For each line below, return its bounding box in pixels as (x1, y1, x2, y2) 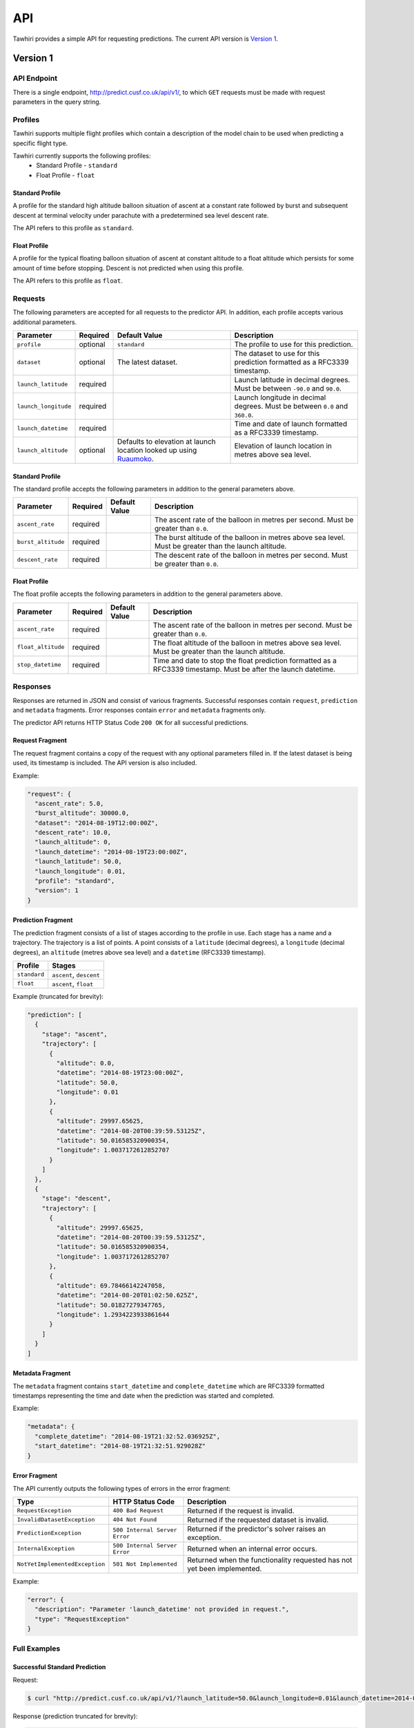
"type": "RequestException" (34, 1615, 130, 1623)
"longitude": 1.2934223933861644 (56, 1311, 170, 1319)
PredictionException (17, 1530, 82, 1537)
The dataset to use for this (234, 349, 320, 359)
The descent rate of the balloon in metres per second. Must (154, 550, 348, 560)
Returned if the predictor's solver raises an (187, 1524, 326, 1534)
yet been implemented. (187, 1563, 262, 1573)
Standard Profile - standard (36, 161, 117, 169)
